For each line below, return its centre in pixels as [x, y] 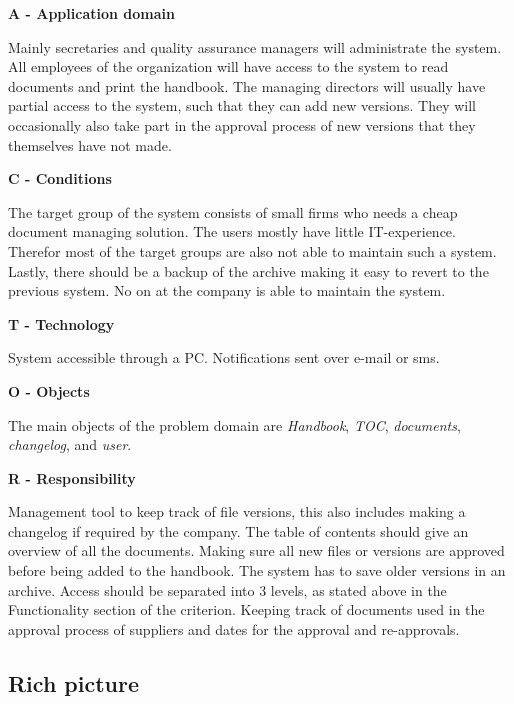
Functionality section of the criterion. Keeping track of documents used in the [246, 609]
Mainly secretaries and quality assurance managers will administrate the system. [255, 46]
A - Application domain [91, 13]
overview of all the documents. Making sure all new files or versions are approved [256, 550]
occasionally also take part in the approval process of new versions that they [242, 124]
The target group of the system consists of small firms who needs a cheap [233, 211]
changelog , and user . [70, 444]
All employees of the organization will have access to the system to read [228, 66]
